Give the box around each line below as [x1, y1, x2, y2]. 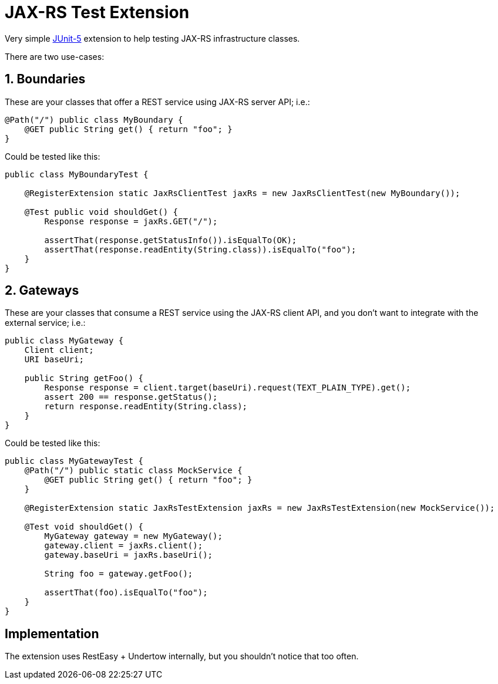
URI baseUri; [24, 355, 84, 365]
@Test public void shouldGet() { [24, 207, 179, 217]
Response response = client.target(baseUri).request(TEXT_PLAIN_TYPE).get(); [44, 383, 411, 393]
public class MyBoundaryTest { [5, 169, 149, 179]
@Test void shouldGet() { [24, 522, 144, 532]
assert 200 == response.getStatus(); [44, 392, 218, 402]
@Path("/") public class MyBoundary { [5, 114, 183, 124]
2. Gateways [5, 283, 79, 298]
